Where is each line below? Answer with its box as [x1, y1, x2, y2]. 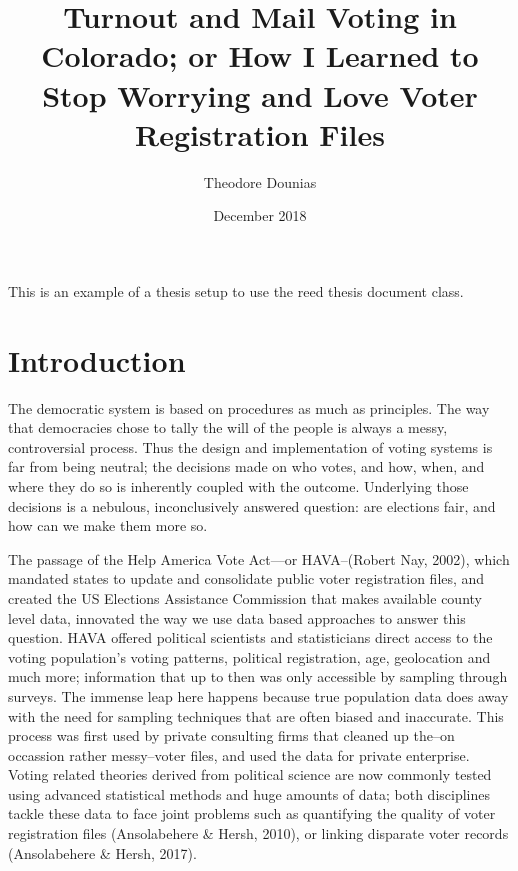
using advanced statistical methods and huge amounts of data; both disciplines [8, 783, 491, 804]
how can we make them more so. [8, 515, 208, 536]
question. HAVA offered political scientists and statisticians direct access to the [8, 627, 493, 648]
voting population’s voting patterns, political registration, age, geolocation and [8, 646, 491, 667]
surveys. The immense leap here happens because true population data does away [8, 685, 509, 706]
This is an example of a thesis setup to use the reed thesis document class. [8, 280, 464, 301]
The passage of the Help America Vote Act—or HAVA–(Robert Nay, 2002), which [8, 548, 510, 569]
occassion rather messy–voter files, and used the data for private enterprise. [8, 744, 470, 765]
